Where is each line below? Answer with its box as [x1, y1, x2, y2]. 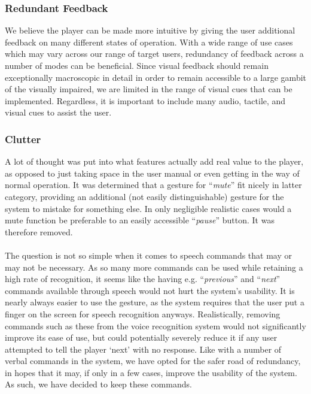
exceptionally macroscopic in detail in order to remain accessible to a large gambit [5, 71, 306, 83]
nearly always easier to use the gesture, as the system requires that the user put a [5, 296, 304, 308]
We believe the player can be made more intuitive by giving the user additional [5, 24, 295, 37]
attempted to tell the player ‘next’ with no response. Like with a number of [5, 343, 282, 355]
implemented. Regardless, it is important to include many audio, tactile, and [5, 94, 286, 107]
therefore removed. [5, 225, 73, 238]
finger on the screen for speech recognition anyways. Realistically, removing [5, 307, 280, 320]
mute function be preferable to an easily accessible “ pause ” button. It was [5, 214, 275, 226]
